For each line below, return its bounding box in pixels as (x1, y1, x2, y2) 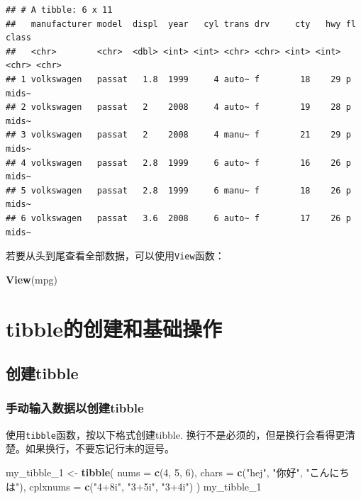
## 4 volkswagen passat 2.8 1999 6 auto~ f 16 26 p (6, 157, 351, 168)
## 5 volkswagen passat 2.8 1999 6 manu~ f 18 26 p (6, 185, 351, 196)
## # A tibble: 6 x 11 (6, 5, 113, 15)
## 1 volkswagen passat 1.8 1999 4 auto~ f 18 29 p (6, 74, 351, 84)
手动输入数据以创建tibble (6, 399, 144, 417)
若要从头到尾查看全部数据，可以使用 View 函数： (6, 248, 225, 263)
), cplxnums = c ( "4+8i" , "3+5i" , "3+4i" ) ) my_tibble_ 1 (19, 478, 262, 493)
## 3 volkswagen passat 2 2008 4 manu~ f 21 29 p (6, 130, 351, 140)
